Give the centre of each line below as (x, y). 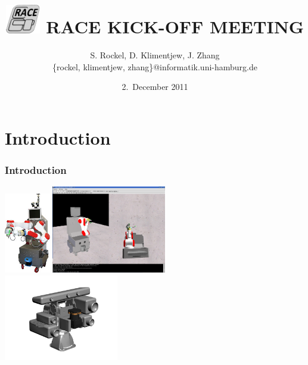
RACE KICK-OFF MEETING (175, 26)
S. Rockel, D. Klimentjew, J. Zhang (155, 55)
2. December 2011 (155, 87)
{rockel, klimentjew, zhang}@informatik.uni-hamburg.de (155, 66)
